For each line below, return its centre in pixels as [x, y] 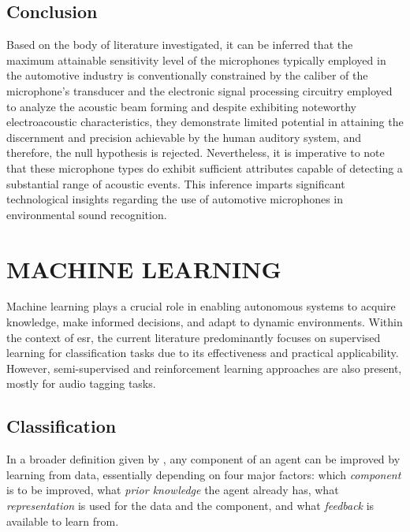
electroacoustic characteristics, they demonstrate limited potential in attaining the [205, 122]
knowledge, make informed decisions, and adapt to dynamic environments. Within [205, 322]
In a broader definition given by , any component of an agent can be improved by [203, 459]
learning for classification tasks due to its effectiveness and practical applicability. [203, 353]
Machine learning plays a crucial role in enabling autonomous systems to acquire [201, 306]
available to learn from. [63, 521]
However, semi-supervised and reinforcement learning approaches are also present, [204, 368]
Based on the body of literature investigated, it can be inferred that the [180, 45]
